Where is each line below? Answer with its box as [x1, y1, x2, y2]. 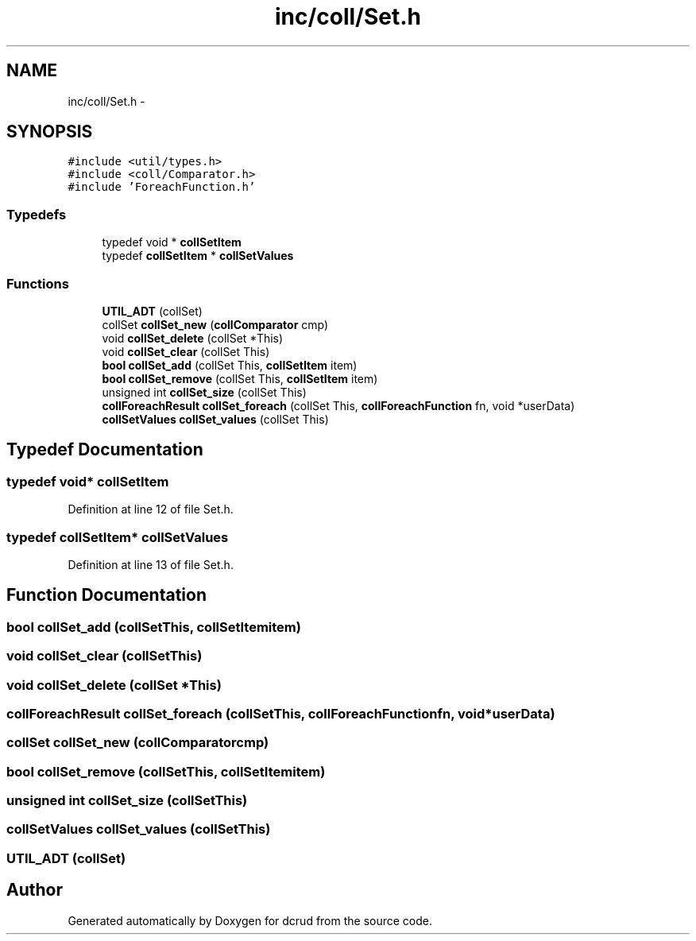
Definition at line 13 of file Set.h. [68, 557, 234, 571]
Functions [6, 275, 69, 292]
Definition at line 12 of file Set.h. [68, 502, 234, 517]
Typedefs [6, 206, 67, 223]
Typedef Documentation [6, 440, 203, 460]
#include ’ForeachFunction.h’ [68, 180, 256, 194]
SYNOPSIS [6, 122, 93, 142]
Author [6, 880, 63, 900]
